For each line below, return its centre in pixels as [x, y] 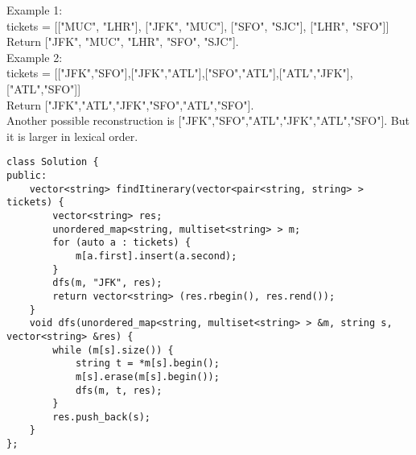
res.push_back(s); [101, 417]
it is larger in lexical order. [72, 136]
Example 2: [35, 57]
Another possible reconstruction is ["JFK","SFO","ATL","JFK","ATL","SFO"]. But [208, 120]
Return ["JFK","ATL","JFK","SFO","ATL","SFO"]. [130, 104]
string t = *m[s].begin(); [147, 364]
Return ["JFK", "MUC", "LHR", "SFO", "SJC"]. [123, 41]
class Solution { [53, 162]
